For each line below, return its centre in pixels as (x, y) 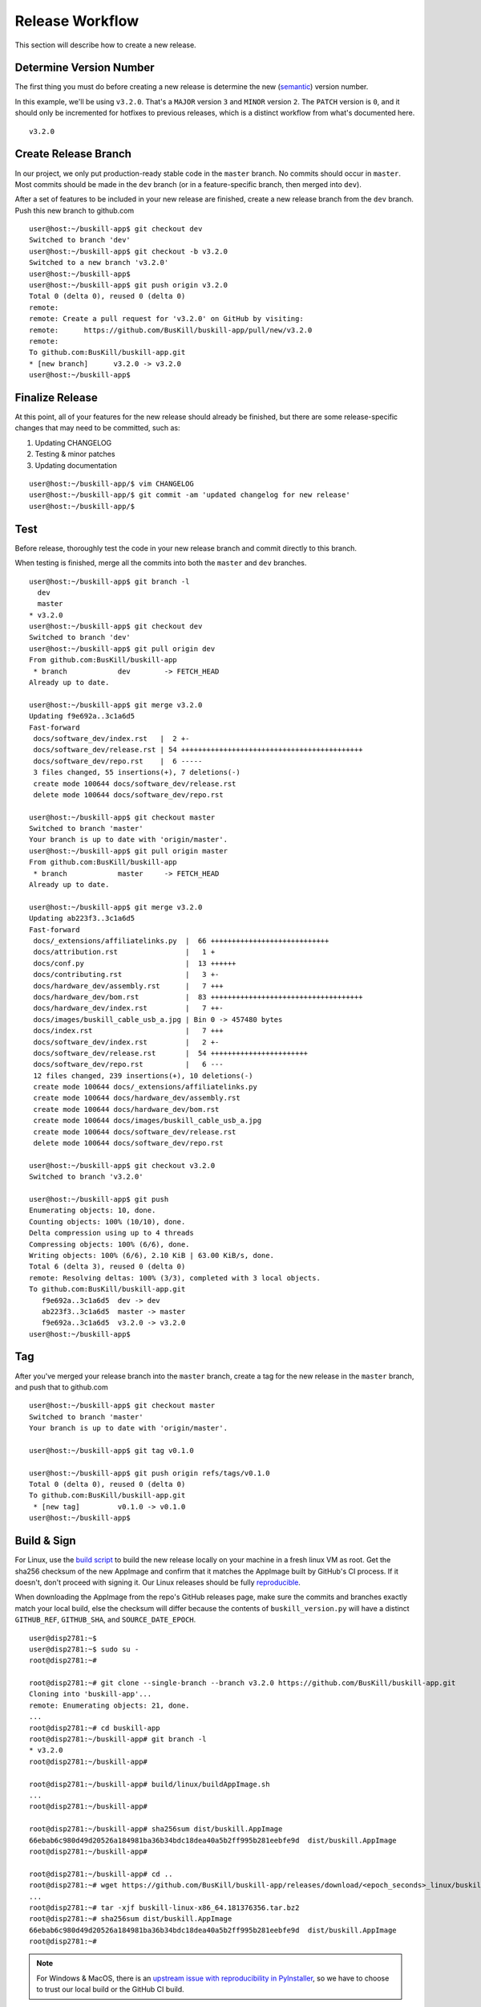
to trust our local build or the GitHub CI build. (110, 1989)
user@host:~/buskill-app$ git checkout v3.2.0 (122, 1165)
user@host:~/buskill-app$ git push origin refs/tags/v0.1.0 (150, 1473)
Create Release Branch (73, 154)
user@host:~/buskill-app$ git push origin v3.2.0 (129, 285)
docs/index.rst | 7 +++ (128, 1031)
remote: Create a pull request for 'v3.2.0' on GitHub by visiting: (166, 319)
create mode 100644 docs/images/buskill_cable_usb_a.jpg (148, 1121)
